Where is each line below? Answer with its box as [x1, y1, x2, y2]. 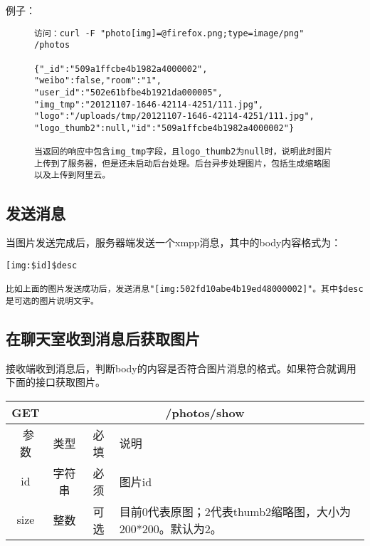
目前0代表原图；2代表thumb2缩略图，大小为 [119, 503, 351, 520]
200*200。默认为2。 [119, 520, 222, 537]
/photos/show [165, 404, 245, 421]
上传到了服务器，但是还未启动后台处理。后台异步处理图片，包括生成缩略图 [34, 158, 331, 169]
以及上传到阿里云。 [34, 170, 111, 181]
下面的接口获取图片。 [6, 374, 105, 389]
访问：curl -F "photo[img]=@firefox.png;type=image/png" [34, 28, 305, 38]
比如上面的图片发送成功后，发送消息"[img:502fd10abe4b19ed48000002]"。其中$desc [6, 284, 364, 295]
